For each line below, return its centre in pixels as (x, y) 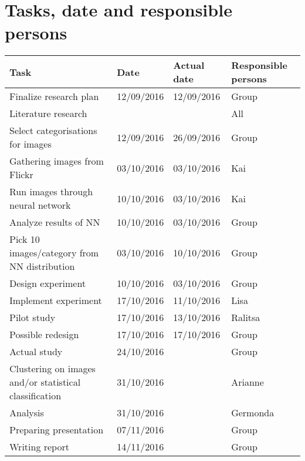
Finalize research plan (54, 96)
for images (30, 144)
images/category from (54, 253)
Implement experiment (56, 300)
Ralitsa (246, 318)
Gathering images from (57, 161)
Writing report (39, 447)
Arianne (248, 382)
